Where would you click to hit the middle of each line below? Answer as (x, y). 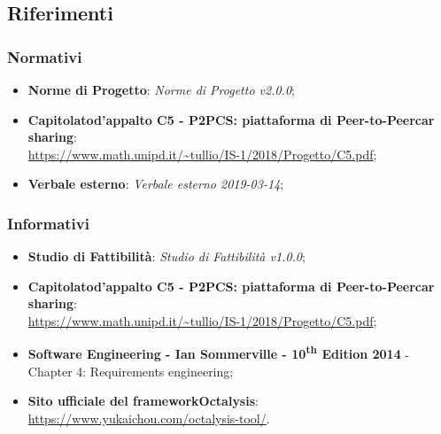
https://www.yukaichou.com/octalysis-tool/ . (149, 418)
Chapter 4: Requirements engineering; (131, 371)
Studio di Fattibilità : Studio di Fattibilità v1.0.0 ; (166, 256)
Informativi (48, 223)
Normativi (45, 56)
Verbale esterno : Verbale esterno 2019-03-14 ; (156, 184)
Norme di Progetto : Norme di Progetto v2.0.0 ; (161, 89)
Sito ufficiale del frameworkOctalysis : (143, 401)
